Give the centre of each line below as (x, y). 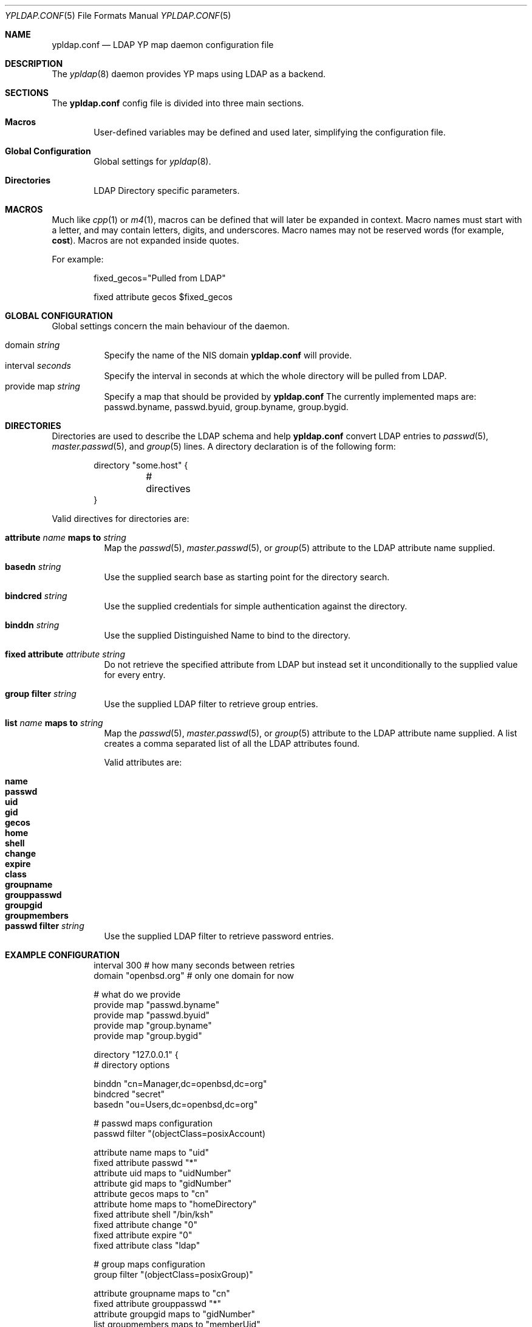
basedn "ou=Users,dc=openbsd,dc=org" (176, 1104)
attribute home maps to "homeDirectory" (175, 1204)
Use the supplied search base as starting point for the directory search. (247, 577)
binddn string (32, 625)
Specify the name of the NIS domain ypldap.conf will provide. (228, 355)
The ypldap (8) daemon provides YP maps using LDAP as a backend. (189, 74)
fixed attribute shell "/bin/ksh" (154, 1214)
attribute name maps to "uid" (151, 1152)
